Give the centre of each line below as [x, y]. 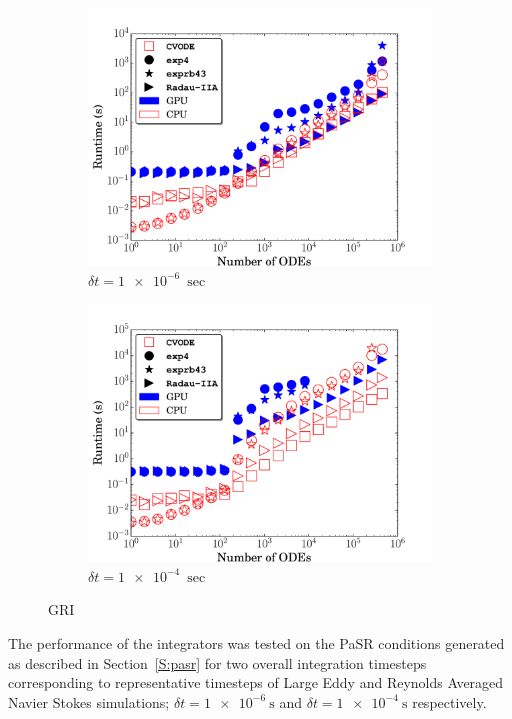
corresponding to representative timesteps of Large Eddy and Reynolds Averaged [256, 682]
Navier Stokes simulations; [89, 701]
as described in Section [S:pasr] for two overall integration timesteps [217, 662]
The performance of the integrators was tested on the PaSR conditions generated [256, 642]
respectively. [449, 701]
